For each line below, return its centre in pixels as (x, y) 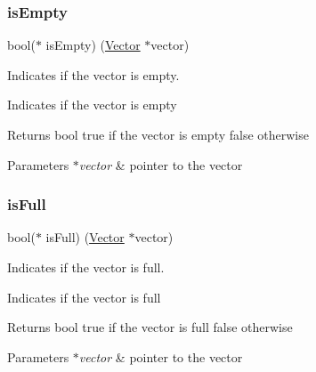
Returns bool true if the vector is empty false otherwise (158, 134)
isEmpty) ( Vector (93, 45)
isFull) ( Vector (85, 237)
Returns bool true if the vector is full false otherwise (150, 327)
